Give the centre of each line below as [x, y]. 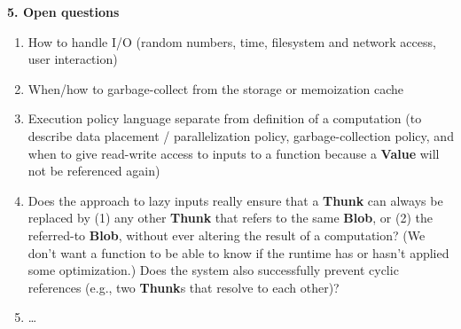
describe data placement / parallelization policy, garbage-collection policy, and [241, 135]
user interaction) [73, 59]
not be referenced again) [94, 171]
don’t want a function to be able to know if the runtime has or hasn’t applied [238, 252]
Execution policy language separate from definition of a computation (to [225, 118]
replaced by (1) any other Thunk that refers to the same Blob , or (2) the [230, 218]
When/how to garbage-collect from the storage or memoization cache [216, 88]
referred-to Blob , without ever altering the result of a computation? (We [227, 235]
